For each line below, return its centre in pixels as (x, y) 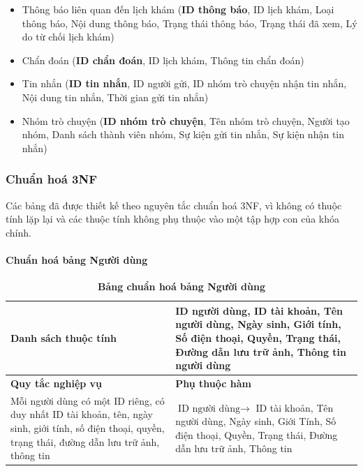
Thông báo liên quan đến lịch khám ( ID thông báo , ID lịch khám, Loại (178, 9)
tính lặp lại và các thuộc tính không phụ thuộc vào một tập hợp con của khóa (172, 219)
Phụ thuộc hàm (213, 383)
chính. (18, 232)
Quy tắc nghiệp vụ (57, 383)
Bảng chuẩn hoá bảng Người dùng (181, 286)
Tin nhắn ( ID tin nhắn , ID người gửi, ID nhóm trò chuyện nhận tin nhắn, (184, 83)
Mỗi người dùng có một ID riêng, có (88, 400)
